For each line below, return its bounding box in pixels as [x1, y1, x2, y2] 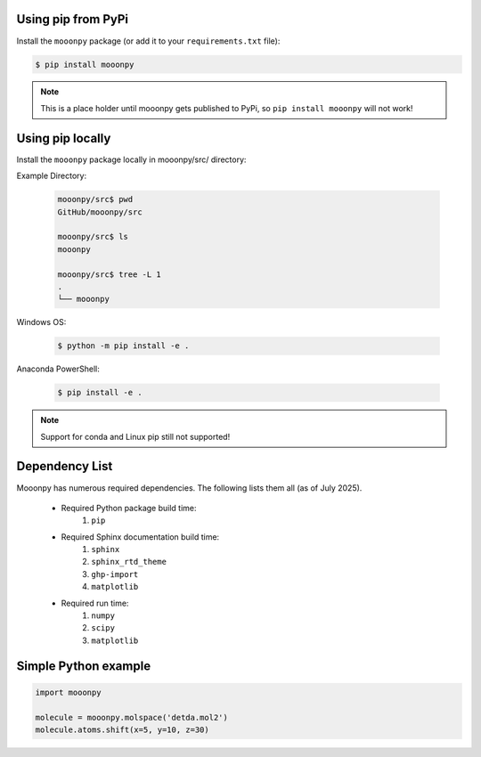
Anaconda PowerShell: [16, 363, 100, 374]
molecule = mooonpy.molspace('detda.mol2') [35, 712, 229, 722]
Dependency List [16, 459, 113, 474]
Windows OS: [16, 317, 67, 328]
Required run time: [61, 598, 129, 608]
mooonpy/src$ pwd [57, 194, 134, 205]
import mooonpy [35, 687, 102, 697]
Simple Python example [16, 658, 151, 673]
